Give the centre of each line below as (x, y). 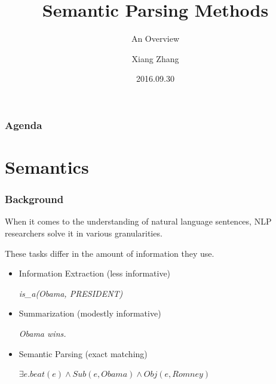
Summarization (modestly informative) (90, 313)
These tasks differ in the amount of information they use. (110, 253)
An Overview (155, 39)
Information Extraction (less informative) (95, 273)
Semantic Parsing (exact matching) (83, 353)
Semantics (47, 167)
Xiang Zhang (155, 58)
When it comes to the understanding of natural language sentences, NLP (138, 221)
